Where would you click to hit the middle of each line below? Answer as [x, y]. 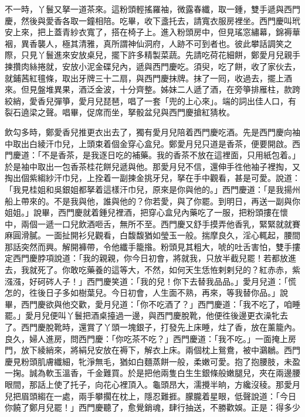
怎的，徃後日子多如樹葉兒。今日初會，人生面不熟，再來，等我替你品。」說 [146, 293]
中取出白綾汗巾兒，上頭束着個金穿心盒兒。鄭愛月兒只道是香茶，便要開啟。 [148, 143]
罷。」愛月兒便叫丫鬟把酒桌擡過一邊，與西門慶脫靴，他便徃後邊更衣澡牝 [142, 315]
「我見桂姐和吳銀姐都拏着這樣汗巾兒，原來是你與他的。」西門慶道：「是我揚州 [152, 189]
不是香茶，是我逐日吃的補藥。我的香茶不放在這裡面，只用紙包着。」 [171, 155]
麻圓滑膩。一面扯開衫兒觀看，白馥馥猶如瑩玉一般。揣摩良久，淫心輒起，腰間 [152, 235]
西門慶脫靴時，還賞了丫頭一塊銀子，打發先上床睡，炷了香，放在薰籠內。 [160, 327]
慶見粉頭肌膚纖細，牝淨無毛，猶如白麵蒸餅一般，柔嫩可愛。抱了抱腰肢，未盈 [152, 361]
